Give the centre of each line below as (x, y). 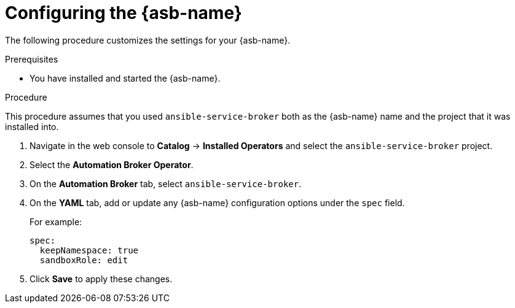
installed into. (32, 126)
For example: (56, 221)
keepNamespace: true (89, 250)
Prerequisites (32, 59)
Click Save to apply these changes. (101, 279)
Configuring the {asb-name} (124, 13)
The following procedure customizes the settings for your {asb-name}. (148, 40)
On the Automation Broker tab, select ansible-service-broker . (166, 183)
